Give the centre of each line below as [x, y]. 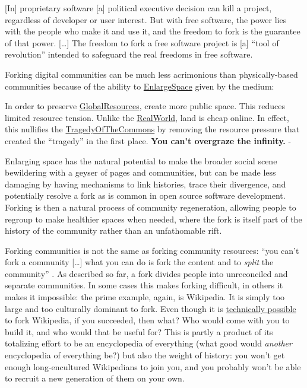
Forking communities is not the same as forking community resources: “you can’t [152, 250]
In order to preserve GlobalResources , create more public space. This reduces [145, 106]
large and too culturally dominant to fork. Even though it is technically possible [151, 308]
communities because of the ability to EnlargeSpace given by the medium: [140, 86]
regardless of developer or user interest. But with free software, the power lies [146, 19]
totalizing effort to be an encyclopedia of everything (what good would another [148, 343]
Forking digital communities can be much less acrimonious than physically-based [151, 74]
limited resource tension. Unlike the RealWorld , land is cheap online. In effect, [147, 117]
